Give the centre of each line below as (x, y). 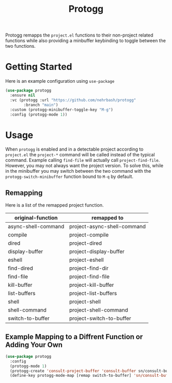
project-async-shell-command (107, 227)
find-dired (20, 268)
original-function (36, 218)
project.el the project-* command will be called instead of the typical (80, 155)
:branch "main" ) (41, 105)
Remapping (24, 193)
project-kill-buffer (91, 285)
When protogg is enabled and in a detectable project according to (74, 149)
